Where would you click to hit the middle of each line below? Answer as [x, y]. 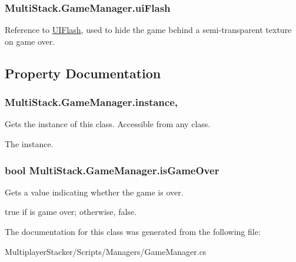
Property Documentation [83, 73]
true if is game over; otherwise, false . [71, 212]
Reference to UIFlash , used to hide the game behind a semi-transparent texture [148, 30]
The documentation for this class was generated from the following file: [133, 231]
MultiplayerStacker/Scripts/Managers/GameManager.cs [106, 251]
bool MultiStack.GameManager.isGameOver [112, 170]
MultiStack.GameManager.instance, [92, 102]
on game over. [30, 41]
